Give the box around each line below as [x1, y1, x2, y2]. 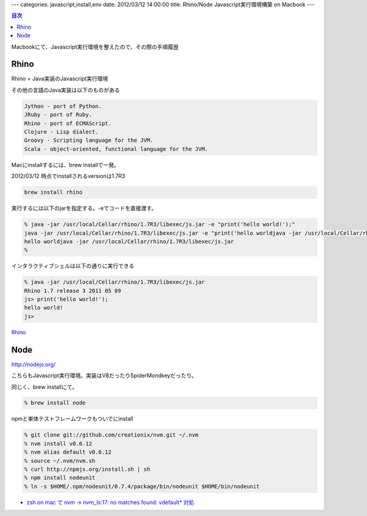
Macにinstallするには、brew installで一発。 [11, 161, 120, 168]
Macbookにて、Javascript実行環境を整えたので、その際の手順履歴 [11, 43, 179, 50]
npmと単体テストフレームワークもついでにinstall [11, 415, 134, 422]
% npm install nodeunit [24, 474, 96, 481]
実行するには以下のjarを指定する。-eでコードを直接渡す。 [11, 205, 157, 212]
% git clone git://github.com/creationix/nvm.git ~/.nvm [24, 432, 199, 438]
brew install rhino [24, 189, 83, 196]
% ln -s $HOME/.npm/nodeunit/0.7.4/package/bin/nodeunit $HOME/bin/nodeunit [24, 483, 260, 490]
